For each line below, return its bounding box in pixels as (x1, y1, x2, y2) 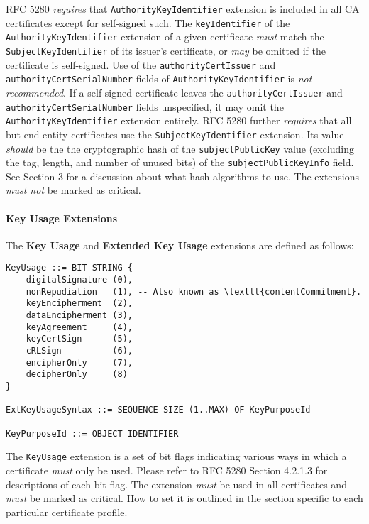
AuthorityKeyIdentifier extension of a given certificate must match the (6, 29, 324, 44)
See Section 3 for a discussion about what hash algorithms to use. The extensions (6, 168, 360, 183)
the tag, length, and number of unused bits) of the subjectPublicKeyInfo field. (6, 155, 354, 170)
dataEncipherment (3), (26, 310, 133, 321)
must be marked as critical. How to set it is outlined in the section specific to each (6, 491, 363, 506)
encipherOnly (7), (26, 357, 133, 368)
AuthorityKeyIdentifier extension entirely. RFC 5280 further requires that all (6, 113, 352, 128)
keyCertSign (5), (26, 334, 133, 344)
